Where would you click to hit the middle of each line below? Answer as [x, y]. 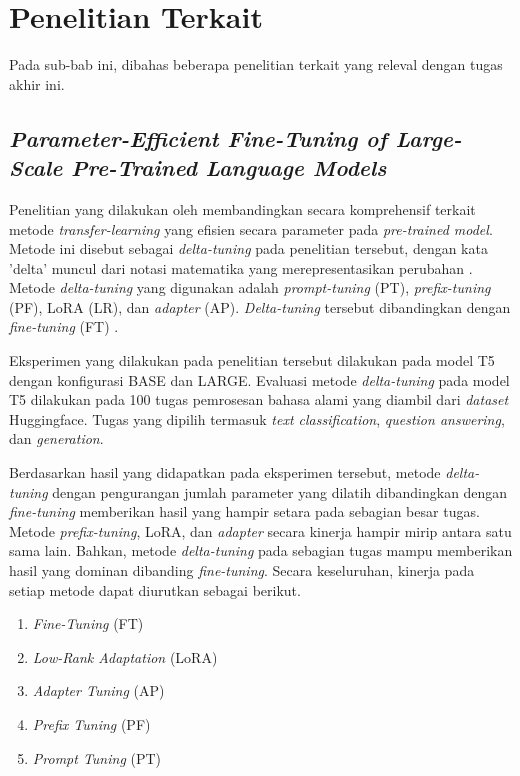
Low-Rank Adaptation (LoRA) [125, 656]
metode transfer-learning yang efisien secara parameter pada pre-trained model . [251, 228]
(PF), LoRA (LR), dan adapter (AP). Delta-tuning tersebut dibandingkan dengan [260, 306]
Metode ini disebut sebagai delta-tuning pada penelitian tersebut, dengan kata [248, 248]
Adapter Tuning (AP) [98, 690]
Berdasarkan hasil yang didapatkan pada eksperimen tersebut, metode [225, 472]
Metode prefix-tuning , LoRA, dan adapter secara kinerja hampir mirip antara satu [260, 530]
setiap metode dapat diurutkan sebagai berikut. [155, 589]
